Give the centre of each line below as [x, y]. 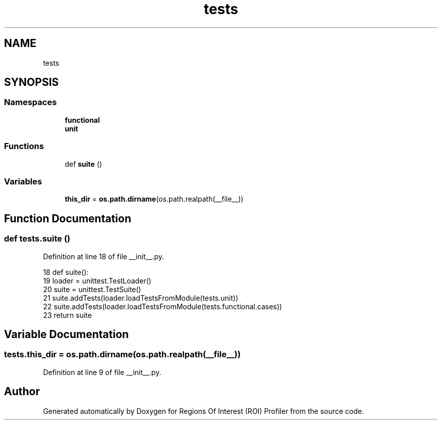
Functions [24, 146]
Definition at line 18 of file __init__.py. [104, 256]
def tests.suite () [37, 239]
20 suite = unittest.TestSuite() [92, 289]
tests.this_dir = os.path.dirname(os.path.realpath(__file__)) [122, 355]
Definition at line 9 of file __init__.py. [102, 372]
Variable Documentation [67, 334]
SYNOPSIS [32, 82]
